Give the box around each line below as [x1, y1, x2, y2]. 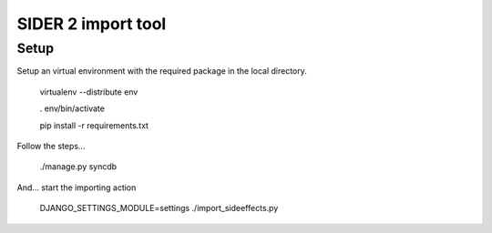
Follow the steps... [16, 140, 86, 151]
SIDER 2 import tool [16, 14, 167, 34]
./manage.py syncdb [39, 161, 118, 172]
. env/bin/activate [39, 103, 105, 114]
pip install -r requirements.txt [39, 119, 149, 131]
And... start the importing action [16, 182, 137, 193]
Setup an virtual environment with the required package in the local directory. [16, 66, 307, 76]
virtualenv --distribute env [39, 86, 138, 97]
